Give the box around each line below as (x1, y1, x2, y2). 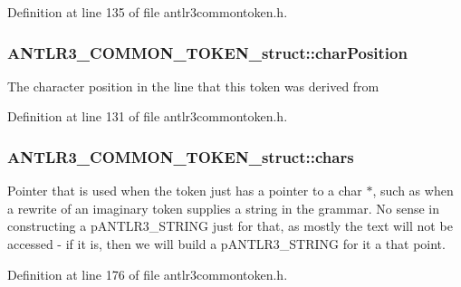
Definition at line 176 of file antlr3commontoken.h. (7, 264, 288, 283)
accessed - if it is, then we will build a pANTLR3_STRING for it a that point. (7, 234, 446, 253)
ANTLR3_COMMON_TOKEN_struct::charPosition (7, 41, 408, 63)
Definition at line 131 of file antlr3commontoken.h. (7, 107, 288, 126)
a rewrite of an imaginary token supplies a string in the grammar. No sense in (7, 198, 439, 217)
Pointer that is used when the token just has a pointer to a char (7, 181, 362, 200)
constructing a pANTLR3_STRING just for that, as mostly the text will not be (7, 216, 453, 235)
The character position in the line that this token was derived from (7, 76, 379, 95)
